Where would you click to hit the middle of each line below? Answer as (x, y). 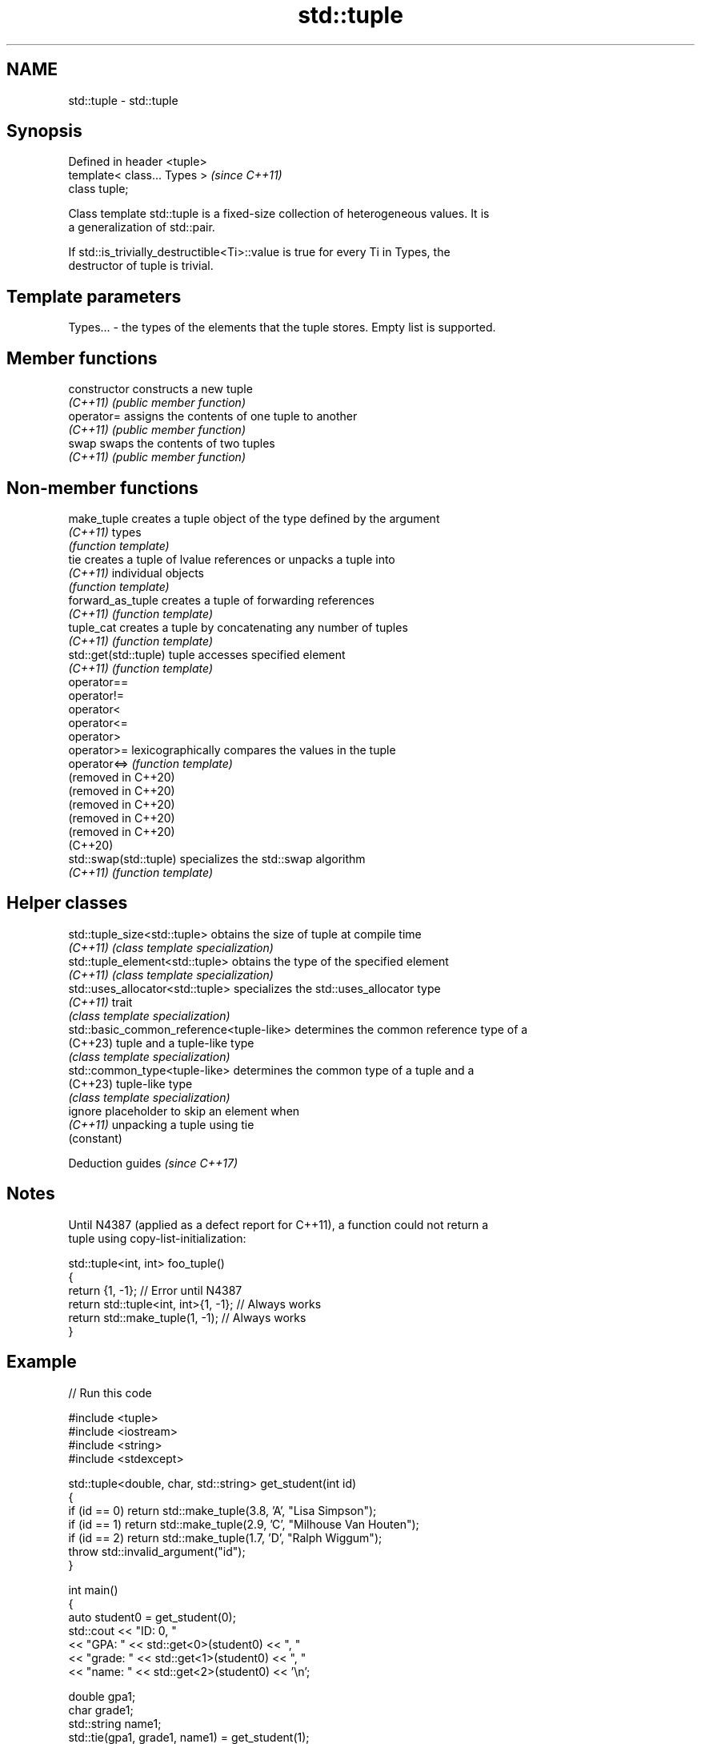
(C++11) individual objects (136, 573)
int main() (93, 1589)
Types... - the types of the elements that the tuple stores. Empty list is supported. (282, 328)
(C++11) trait (100, 1002)
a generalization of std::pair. (142, 227)
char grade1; (101, 1710)
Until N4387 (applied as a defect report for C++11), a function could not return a (278, 1224)
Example (42, 1362)
